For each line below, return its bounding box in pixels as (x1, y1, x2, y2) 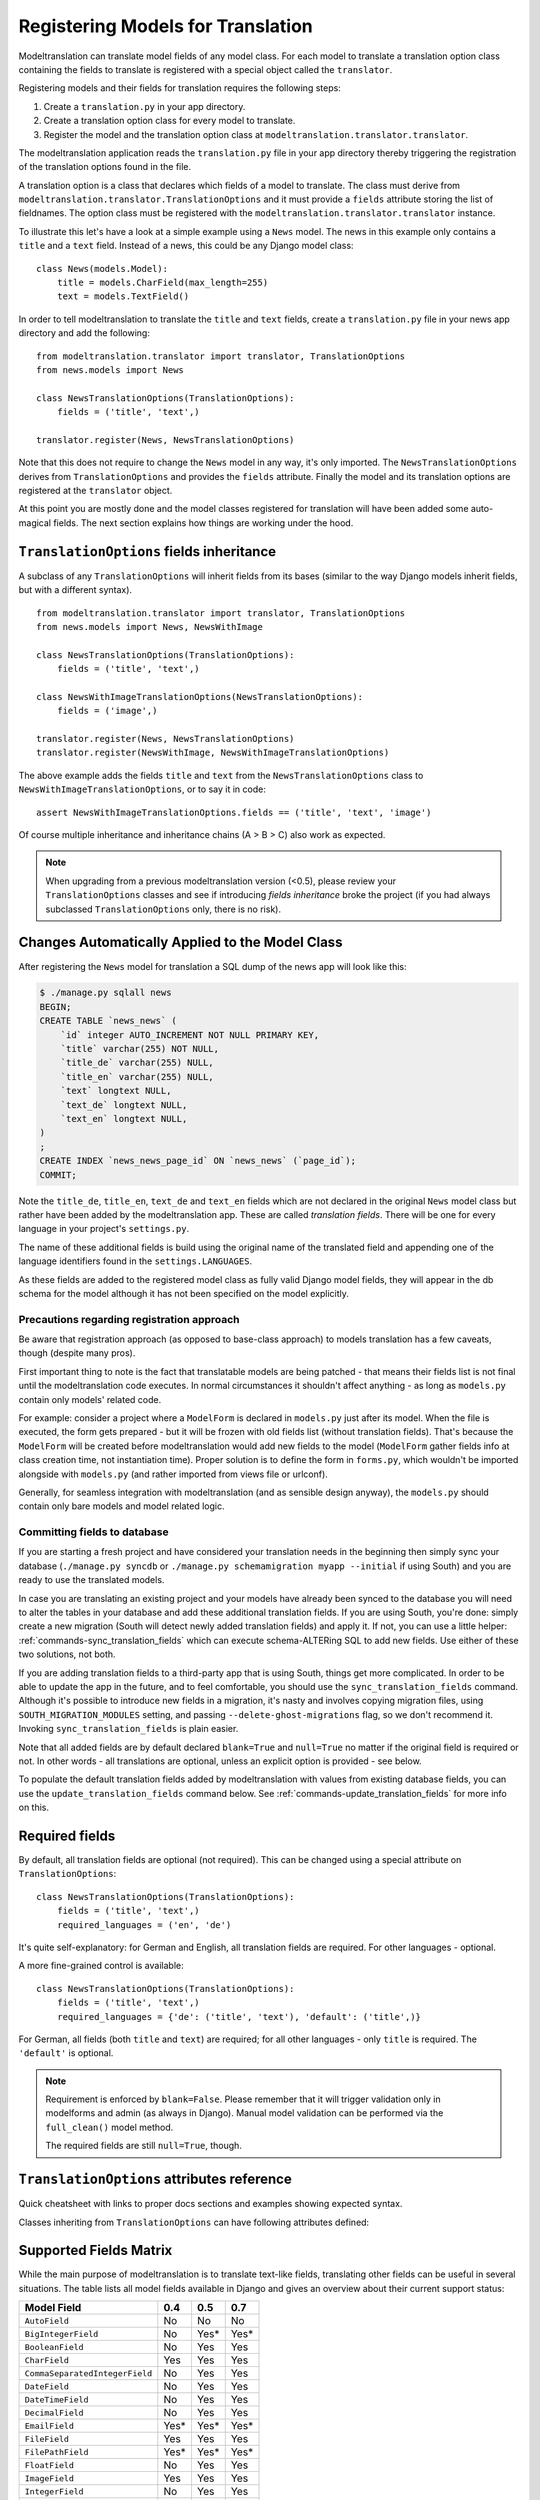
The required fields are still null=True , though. (45, 2140, 242, 2152)
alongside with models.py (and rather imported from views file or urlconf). (18, 1468, 329, 1480)
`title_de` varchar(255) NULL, (60, 1057, 214, 1069)
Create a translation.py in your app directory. (43, 100, 246, 112)
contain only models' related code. (18, 1393, 162, 1405)
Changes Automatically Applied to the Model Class (18, 934, 343, 951)
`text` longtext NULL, (60, 1085, 172, 1097)
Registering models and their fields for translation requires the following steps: (18, 82, 342, 94)
